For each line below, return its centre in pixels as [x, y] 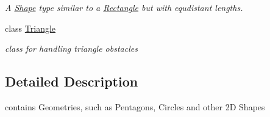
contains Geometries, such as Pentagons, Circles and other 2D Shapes [135, 106]
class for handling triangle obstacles [71, 48]
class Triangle [30, 28]
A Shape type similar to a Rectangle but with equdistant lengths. [124, 7]
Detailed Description [72, 81]
